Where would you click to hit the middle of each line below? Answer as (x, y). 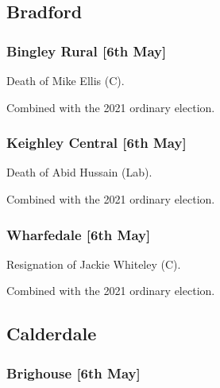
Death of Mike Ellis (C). (66, 80)
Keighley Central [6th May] (96, 143)
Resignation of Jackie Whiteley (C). (94, 264)
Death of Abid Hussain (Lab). (79, 172)
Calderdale (52, 334)
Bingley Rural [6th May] (87, 50)
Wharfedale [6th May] (79, 234)
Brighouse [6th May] (73, 372)
